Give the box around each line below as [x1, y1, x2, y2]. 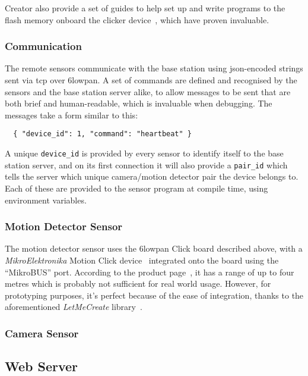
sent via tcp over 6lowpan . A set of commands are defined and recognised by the [5, 74, 297, 86]
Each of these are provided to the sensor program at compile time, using [5, 181, 268, 194]
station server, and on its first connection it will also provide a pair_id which [5, 158, 288, 171]
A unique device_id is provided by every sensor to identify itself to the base [5, 147, 284, 159]
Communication [5, 39, 82, 54]
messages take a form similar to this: [5, 108, 138, 121]
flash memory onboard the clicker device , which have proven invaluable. [5, 13, 269, 26]
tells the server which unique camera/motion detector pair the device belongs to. [5, 170, 299, 183]
